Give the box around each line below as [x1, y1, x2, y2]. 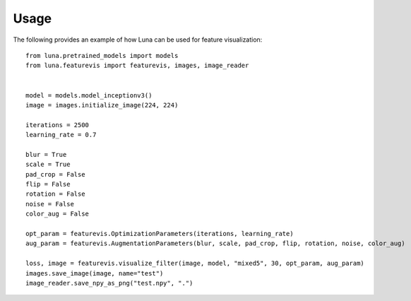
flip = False [25, 180, 71, 189]
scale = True [25, 160, 71, 169]
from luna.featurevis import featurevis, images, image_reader [25, 61, 249, 70]
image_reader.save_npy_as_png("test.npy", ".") [25, 279, 193, 287]
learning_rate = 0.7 [25, 131, 97, 139]
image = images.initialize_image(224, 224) [25, 101, 179, 109]
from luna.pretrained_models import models [25, 52, 179, 59]
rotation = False [25, 190, 85, 198]
